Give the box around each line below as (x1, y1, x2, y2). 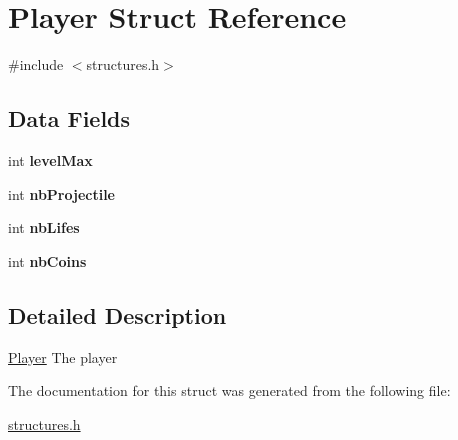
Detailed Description (8, 299, 227, 330)
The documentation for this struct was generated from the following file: (8, 380, 451, 401)
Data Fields (8, 103, 131, 134)
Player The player (8, 346, 118, 367)
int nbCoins (8, 250, 87, 271)
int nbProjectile (8, 183, 116, 204)
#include (8, 54, 64, 75)
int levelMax (8, 149, 93, 170)
